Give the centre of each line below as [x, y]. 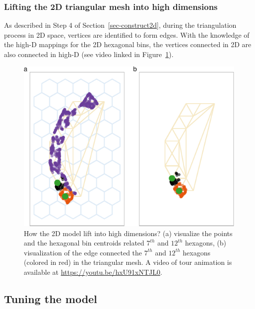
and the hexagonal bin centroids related [84, 243]
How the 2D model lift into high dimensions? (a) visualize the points [128, 233]
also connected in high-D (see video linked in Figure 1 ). [89, 54]
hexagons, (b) [206, 243]
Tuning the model [51, 298]
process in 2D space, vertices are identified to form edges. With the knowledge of [127, 34]
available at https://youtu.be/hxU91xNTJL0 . [93, 272]
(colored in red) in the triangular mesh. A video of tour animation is [128, 262]
